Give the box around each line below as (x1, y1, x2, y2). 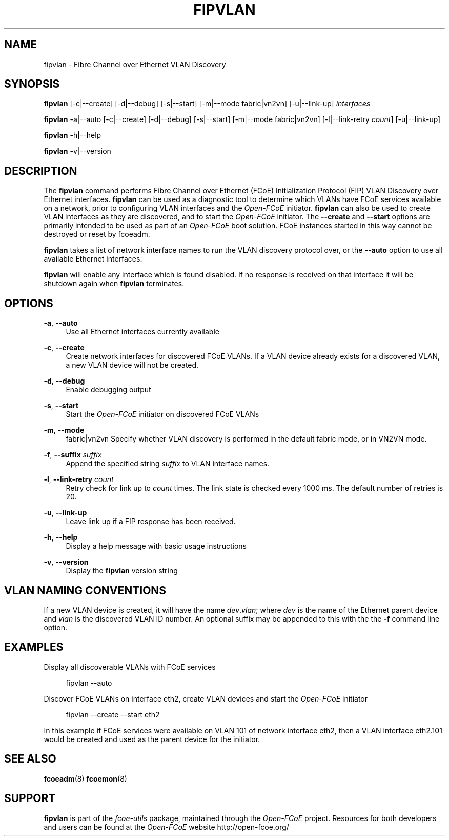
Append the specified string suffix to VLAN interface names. (66, 459, 270, 468)
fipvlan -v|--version (44, 147, 111, 156)
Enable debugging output (66, 385, 151, 394)
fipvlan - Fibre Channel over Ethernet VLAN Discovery (44, 59, 226, 69)
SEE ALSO (4, 752, 56, 766)
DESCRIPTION (4, 164, 77, 177)
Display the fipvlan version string (66, 566, 178, 575)
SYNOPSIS (4, 77, 60, 91)
